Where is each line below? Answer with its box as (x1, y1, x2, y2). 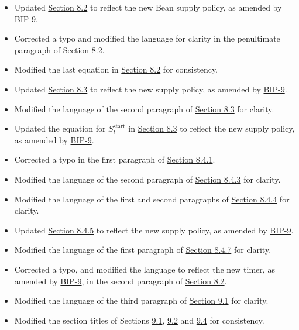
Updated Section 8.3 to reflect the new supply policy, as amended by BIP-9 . (14, 82, 287, 95)
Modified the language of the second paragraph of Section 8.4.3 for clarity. (14, 173, 281, 185)
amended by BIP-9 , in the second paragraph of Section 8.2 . (14, 274, 227, 287)
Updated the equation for (14, 122, 106, 135)
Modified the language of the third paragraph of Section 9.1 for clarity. (14, 294, 269, 307)
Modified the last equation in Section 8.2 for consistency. (14, 63, 218, 75)
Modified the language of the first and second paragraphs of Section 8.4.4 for (14, 192, 290, 205)
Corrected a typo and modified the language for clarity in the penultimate (14, 32, 280, 44)
